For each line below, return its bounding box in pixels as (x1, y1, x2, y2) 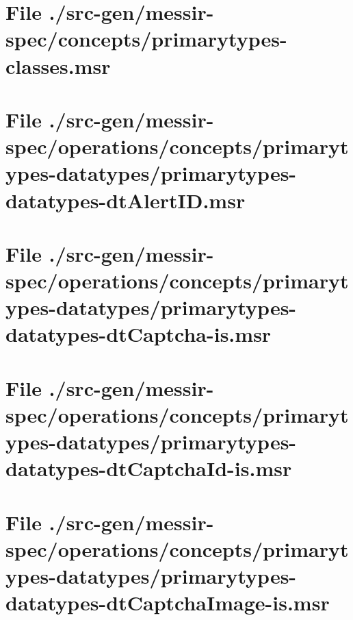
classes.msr (5, 51, 111, 79)
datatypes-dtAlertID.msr (5, 186, 246, 214)
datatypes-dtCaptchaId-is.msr (5, 454, 292, 482)
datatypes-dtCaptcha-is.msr (5, 320, 272, 348)
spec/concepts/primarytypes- (5, 25, 287, 53)
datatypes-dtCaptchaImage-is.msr (5, 588, 330, 617)
